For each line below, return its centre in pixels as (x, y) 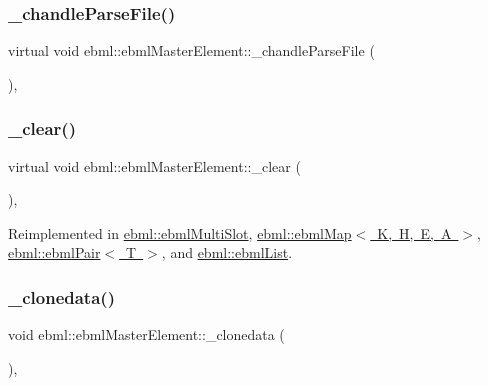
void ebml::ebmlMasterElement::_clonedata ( (146, 334)
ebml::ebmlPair (54, 252)
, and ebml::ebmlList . (227, 252)
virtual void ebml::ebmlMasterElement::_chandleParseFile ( (191, 50)
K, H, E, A (414, 232)
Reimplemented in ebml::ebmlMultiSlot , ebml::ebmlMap (180, 232)
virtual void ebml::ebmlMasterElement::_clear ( (154, 165)
